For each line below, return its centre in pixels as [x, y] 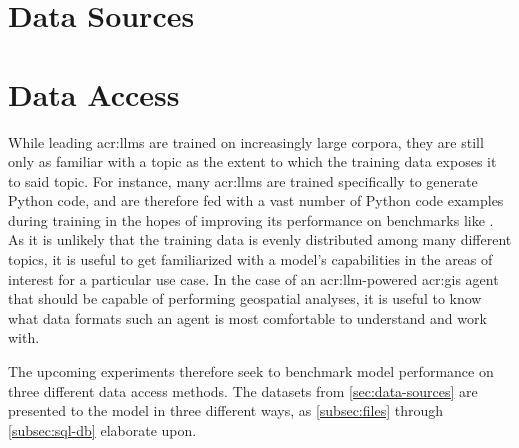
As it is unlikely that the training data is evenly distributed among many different [260, 239]
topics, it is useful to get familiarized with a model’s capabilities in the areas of [250, 259]
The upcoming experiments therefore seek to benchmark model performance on [251, 371]
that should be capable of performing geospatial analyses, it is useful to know [245, 298]
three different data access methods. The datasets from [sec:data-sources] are [243, 390]
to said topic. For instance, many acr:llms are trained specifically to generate [243, 180]
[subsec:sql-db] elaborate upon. [102, 429]
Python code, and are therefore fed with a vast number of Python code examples [256, 200]
